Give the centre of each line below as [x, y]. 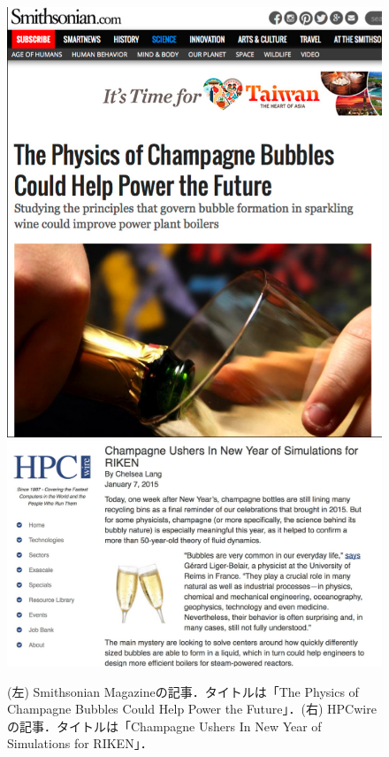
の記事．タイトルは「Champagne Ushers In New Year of [164, 726]
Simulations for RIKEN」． [80, 743]
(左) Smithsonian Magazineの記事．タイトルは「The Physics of [183, 691]
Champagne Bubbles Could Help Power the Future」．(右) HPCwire [192, 709]
